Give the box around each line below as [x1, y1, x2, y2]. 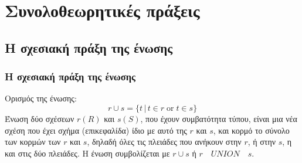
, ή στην [247, 135, 276, 148]
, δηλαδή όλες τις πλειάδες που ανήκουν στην [87, 135, 242, 148]
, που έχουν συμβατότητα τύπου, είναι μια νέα [140, 112, 297, 124]
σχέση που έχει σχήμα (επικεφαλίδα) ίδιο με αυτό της [5, 124, 187, 136]
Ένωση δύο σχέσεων [5, 112, 74, 124]
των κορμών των [5, 135, 61, 148]
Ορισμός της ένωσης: [5, 92, 77, 104]
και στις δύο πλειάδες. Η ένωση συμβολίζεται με [5, 147, 170, 159]
